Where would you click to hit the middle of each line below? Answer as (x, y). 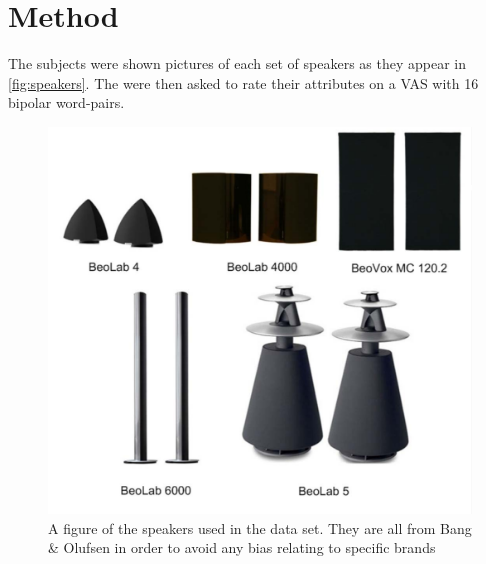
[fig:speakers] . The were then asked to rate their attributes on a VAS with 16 (243, 82)
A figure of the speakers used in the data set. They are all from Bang (260, 527)
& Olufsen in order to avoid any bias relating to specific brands (242, 547)
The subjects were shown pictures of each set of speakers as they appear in (237, 63)
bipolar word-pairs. (66, 102)
